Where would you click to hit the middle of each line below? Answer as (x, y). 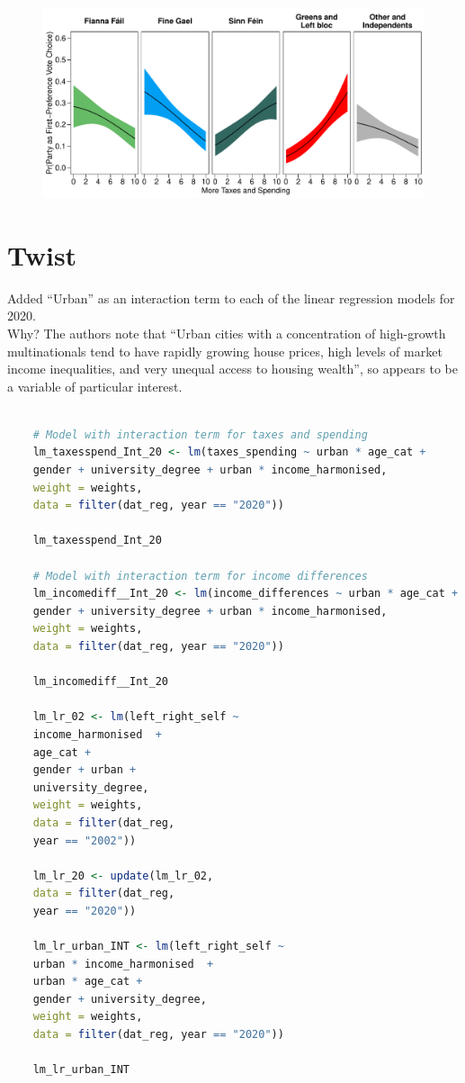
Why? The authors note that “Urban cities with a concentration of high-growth (227, 333)
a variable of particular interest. (95, 386)
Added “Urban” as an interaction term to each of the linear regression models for (231, 298)
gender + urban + (85, 770)
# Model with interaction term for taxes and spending (200, 434)
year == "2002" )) (85, 840)
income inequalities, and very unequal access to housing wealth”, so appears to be (233, 369)
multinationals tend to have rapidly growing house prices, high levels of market (225, 351)
